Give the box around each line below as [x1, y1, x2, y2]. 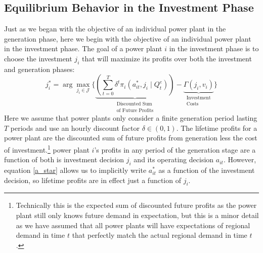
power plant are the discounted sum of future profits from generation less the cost [4, 132, 257, 143]
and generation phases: [4, 63, 75, 74]
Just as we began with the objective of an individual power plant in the [4, 23, 226, 34]
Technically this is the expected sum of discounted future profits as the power [16, 200, 257, 210]
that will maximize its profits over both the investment [81, 53, 252, 63]
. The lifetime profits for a [176, 122, 257, 133]
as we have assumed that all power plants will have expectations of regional [16, 220, 250, 230]
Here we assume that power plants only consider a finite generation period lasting [4, 113, 257, 123]
